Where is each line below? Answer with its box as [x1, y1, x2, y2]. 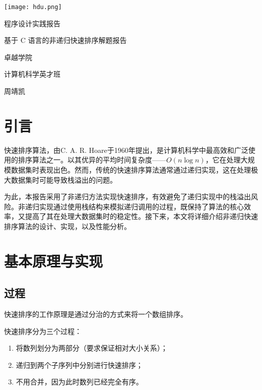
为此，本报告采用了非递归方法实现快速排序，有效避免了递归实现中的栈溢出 [4, 191, 251, 202]
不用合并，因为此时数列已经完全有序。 [16, 376, 143, 387]
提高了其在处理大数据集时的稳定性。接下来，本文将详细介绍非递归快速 [25, 211, 258, 221]
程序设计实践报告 [4, 18, 60, 28]
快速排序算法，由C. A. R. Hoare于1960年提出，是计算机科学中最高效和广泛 [4, 144, 248, 155]
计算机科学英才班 [4, 69, 60, 79]
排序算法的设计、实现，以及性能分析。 [4, 220, 131, 231]
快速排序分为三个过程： [4, 325, 82, 336]
